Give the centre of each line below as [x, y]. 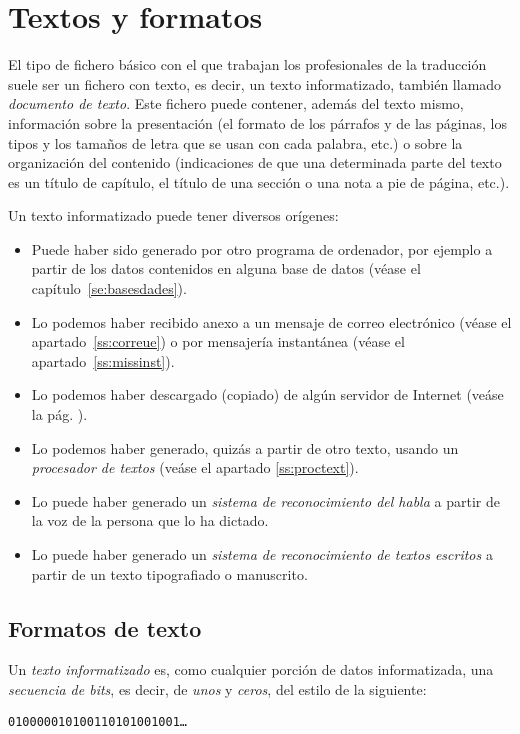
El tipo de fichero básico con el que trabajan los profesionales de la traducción [247, 64]
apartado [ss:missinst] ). [103, 360]
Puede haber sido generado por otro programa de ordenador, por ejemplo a [262, 248]
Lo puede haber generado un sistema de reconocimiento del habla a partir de [265, 500]
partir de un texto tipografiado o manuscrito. [169, 573]
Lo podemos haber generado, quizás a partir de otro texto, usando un [245, 447]
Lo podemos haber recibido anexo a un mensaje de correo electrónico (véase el [271, 321]
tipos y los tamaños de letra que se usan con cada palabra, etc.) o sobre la [235, 142]
